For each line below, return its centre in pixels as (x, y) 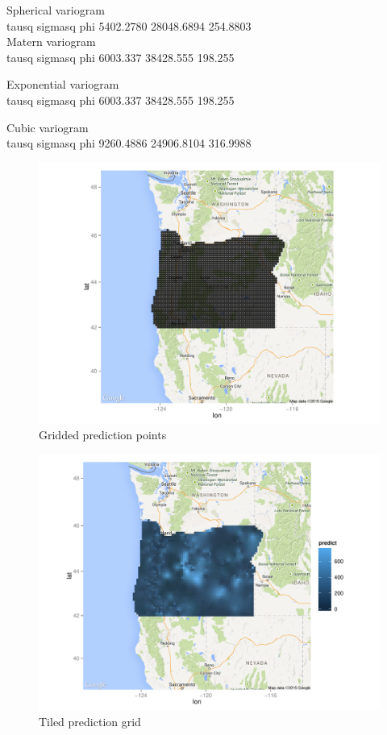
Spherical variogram (56, 10)
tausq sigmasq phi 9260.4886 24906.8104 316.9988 (129, 143)
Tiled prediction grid (90, 721)
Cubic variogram (48, 127)
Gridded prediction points (103, 435)
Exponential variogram (63, 84)
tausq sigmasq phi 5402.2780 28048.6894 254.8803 (129, 25)
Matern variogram (51, 42)
